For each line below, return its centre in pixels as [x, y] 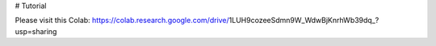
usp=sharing [36, 31]
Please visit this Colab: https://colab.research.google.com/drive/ [122, 21]
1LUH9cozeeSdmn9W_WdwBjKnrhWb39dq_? [304, 21]
